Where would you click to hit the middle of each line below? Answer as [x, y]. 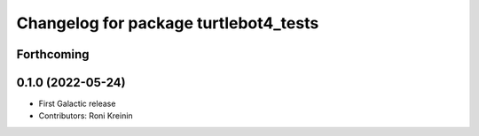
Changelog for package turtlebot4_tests [168, 23]
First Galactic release [77, 104]
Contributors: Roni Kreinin [86, 116]
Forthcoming [53, 54]
